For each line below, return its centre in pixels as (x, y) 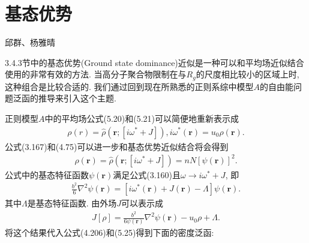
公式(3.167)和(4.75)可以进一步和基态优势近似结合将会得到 (117, 146)
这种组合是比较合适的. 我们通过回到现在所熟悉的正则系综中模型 (129, 86)
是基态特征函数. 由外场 (72, 203)
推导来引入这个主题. (77, 98)
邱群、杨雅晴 (30, 42)
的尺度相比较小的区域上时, (247, 74)
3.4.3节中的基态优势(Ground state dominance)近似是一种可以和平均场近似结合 (154, 62)
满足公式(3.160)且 (147, 174)
